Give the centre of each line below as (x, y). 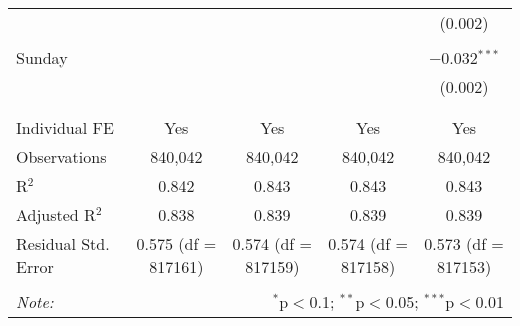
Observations (61, 156)
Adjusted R (56, 214)
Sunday (42, 57)
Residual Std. (63, 243)
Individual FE (65, 127)
